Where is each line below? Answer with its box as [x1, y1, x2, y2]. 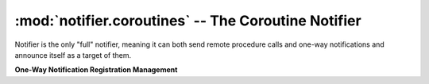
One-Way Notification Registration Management [14, 65, 178, 74]
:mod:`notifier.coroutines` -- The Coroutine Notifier [14, 12, 361, 29]
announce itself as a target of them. [14, 50, 131, 59]
